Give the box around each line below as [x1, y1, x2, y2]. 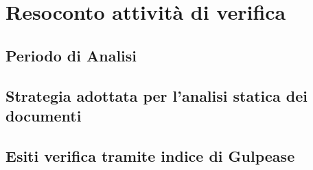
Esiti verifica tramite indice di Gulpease [5, 145, 295, 166]
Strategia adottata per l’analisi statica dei [5, 85, 308, 106]
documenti [5, 104, 82, 126]
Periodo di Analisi [5, 44, 137, 66]
